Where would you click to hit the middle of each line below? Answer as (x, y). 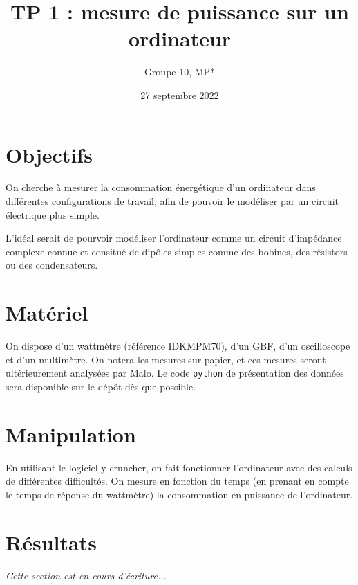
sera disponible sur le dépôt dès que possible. (101, 386)
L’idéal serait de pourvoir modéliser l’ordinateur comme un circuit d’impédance (174, 238)
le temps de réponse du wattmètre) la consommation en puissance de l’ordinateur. (179, 494)
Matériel (47, 313)
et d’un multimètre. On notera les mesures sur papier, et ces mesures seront (166, 359)
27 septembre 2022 (180, 94)
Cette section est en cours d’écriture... (86, 575)
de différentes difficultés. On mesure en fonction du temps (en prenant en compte (177, 481)
